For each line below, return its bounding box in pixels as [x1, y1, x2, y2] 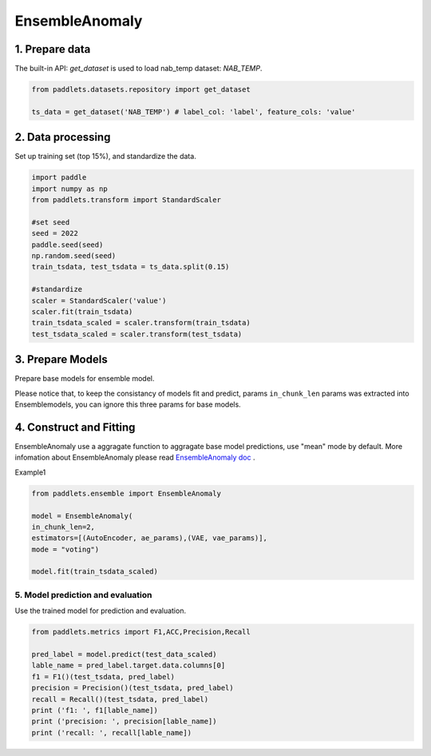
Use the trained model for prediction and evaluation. [14, 606, 187, 615]
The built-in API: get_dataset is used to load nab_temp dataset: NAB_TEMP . [14, 64, 263, 74]
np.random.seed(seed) [31, 252, 117, 261]
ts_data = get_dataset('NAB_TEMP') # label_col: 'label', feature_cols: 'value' [31, 107, 356, 116]
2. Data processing [14, 130, 111, 144]
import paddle [31, 173, 87, 182]
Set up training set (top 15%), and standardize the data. [14, 152, 197, 161]
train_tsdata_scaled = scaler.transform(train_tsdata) [31, 318, 251, 328]
